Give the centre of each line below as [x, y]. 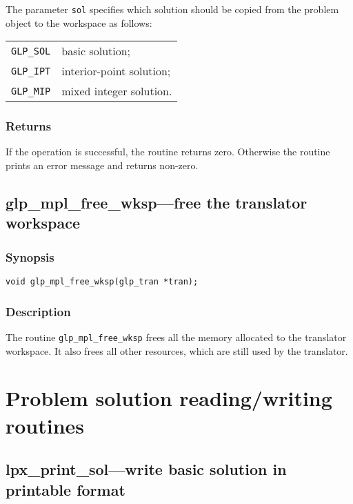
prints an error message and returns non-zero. [102, 165]
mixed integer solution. [117, 91]
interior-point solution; [116, 71]
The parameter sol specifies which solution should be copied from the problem [172, 9]
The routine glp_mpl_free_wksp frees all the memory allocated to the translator [176, 337]
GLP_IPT [31, 71]
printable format [65, 489]
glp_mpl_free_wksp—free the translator [157, 203]
